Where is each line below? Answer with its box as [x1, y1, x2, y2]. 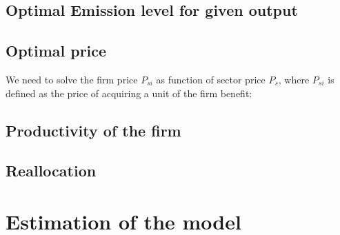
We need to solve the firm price [6, 72, 138, 86]
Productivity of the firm [6, 119, 181, 141]
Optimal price [6, 40, 107, 61]
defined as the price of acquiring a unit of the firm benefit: [6, 85, 252, 100]
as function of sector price [156, 72, 266, 86]
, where [278, 72, 310, 86]
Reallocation [6, 160, 97, 181]
